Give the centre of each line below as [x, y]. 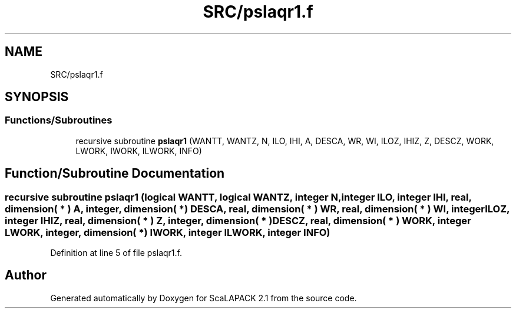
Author [26, 275]
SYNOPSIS [37, 97]
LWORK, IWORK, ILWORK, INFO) [139, 151]
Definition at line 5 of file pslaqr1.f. [116, 253]
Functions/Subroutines [59, 120]
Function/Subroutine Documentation [115, 174]
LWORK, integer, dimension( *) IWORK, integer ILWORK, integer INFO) [168, 232]
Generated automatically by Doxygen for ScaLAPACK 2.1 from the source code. [204, 298]
